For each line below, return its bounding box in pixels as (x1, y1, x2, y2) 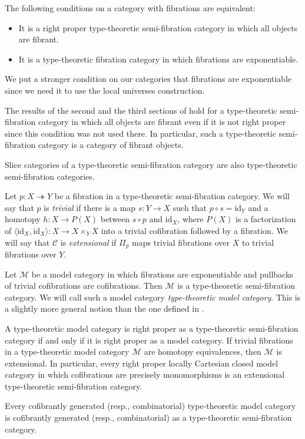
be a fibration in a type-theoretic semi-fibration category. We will (54, 190, 290, 202)
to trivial (241, 236, 274, 248)
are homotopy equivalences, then (144, 345, 261, 358)
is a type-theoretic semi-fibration (177, 279, 296, 292)
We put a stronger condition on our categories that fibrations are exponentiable (5, 72, 292, 85)
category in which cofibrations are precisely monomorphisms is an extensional (5, 368, 285, 381)
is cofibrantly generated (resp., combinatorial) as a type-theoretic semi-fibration (5, 411, 292, 424)
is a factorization (236, 213, 296, 225)
